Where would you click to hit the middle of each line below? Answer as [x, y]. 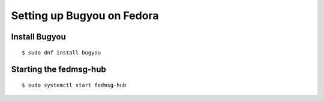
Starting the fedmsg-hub [58, 70]
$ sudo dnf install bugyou [61, 53]
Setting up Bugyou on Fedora [85, 16]
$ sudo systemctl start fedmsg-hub [74, 85]
